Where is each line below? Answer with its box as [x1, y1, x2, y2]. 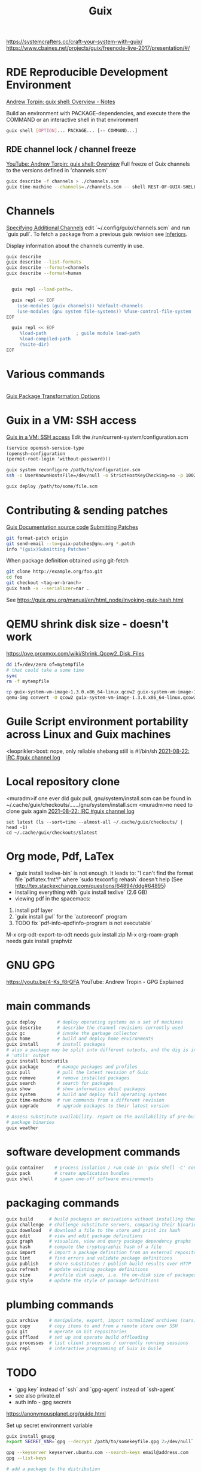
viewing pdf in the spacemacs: [14, 894, 91, 902]
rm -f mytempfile [6, 678, 50, 684]
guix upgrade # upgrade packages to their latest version [6, 1103, 170, 1109]
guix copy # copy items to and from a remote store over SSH [6, 1323, 178, 1329]
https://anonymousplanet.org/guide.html [6, 1410, 106, 1417]
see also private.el [14, 1392, 60, 1399]
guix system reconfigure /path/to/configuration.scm [6, 467, 141, 473]
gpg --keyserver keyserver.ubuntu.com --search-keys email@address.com [6, 1450, 188, 1456]
